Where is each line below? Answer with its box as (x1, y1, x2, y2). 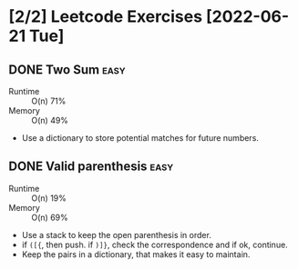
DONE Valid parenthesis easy (8, 159, 174, 174)
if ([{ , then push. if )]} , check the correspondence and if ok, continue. (21, 239, 288, 250)
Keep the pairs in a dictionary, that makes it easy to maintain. (21, 248, 251, 260)
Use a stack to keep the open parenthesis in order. (21, 229, 211, 240)
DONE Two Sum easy (8, 62, 127, 77)
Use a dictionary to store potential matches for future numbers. (21, 133, 259, 143)
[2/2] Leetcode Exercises (8, 6, 202, 27)
